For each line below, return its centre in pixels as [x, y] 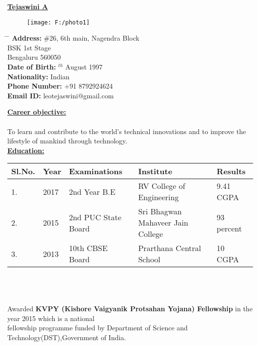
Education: [26, 150]
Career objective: [37, 112]
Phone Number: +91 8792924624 [60, 86]
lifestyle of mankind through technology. [67, 141]
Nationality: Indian [39, 76]
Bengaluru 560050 [34, 57]
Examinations [96, 171]
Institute [155, 171]
